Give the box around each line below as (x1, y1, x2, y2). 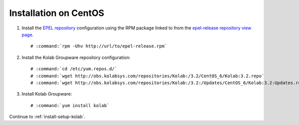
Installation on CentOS (9, 7, 105, 18)
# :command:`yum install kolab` (30, 103, 110, 108)
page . (21, 31, 34, 37)
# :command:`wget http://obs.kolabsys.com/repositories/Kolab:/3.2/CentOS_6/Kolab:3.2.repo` (30, 73, 265, 79)
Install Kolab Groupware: (21, 91, 72, 97)
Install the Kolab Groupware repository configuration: (21, 54, 131, 60)
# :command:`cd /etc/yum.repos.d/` (30, 66, 118, 72)
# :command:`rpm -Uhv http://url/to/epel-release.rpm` (30, 43, 167, 49)
